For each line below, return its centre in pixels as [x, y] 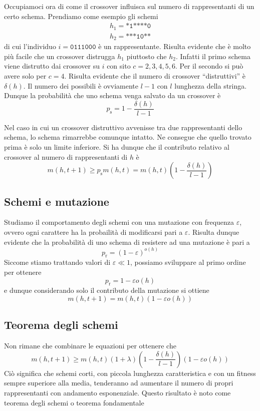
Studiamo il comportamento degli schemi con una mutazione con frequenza [119, 222]
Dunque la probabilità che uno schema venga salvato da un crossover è [112, 95]
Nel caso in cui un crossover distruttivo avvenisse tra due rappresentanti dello [123, 127]
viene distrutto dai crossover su [52, 66]
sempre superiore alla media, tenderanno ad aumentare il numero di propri [119, 383]
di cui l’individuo [30, 46]
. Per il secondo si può [209, 66]
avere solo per [25, 75]
